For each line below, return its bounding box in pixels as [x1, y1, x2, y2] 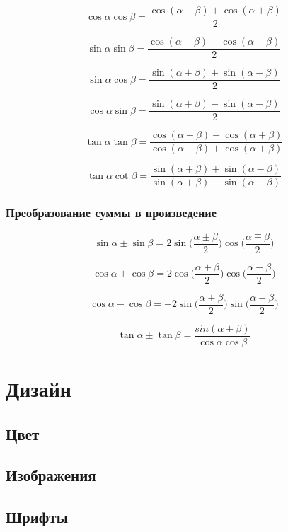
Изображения [6, 464, 96, 486]
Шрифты [6, 506, 69, 528]
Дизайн [6, 374, 71, 403]
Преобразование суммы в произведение [6, 204, 217, 221]
